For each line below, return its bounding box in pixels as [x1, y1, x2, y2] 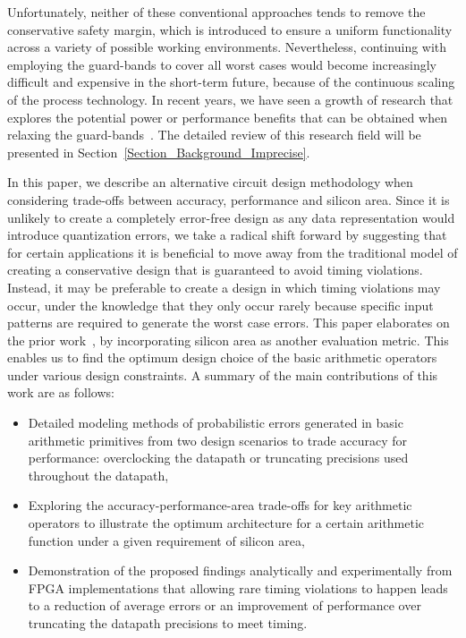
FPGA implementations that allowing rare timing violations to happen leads [28, 578, 448, 597]
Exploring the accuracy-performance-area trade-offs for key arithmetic [28, 496, 412, 515]
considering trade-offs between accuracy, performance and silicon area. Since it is [7, 190, 450, 208]
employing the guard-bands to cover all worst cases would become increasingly [7, 55, 437, 73]
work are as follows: [7, 383, 114, 402]
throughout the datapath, [28, 465, 169, 484]
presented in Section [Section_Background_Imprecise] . [7, 142, 310, 161]
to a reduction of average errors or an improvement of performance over [28, 596, 421, 615]
